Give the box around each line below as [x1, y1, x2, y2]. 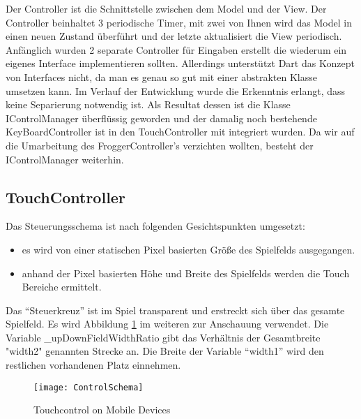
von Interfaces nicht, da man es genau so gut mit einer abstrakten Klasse [6, 69, 317, 84]
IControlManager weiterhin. [6, 152, 124, 166]
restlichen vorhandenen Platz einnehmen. [6, 358, 181, 372]
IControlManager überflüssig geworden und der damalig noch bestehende [6, 110, 317, 125]
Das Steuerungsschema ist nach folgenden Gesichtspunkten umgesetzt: [6, 219, 305, 233]
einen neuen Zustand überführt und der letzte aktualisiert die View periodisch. [6, 29, 342, 43]
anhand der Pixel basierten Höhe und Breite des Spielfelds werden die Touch [22, 265, 350, 280]
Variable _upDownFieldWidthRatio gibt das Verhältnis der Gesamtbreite [6, 330, 321, 344]
